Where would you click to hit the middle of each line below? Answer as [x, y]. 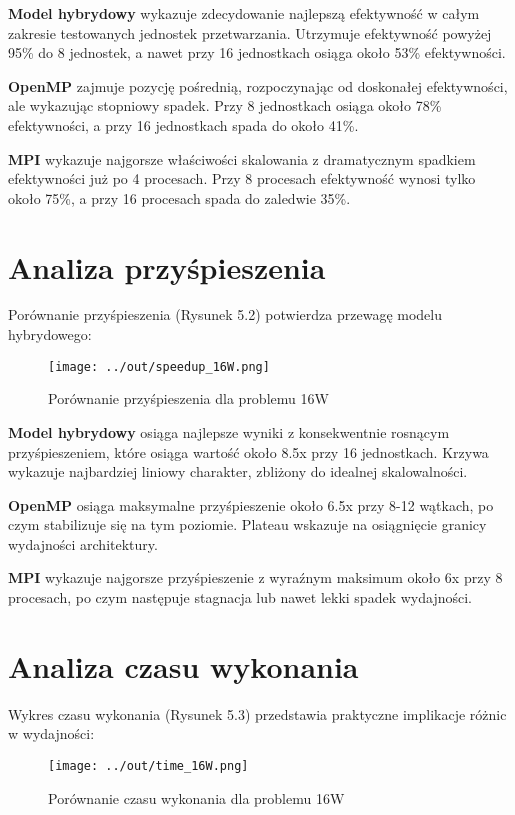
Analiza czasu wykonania [183, 665]
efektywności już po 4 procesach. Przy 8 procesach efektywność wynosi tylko [242, 178]
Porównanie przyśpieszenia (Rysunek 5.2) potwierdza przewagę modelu [225, 314]
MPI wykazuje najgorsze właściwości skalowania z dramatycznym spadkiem [242, 158]
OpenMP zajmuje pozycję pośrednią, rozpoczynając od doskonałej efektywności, [258, 85]
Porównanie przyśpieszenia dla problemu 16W [188, 398]
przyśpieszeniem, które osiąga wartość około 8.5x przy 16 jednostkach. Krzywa [248, 451]
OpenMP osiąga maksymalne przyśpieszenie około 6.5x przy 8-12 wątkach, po [251, 504]
